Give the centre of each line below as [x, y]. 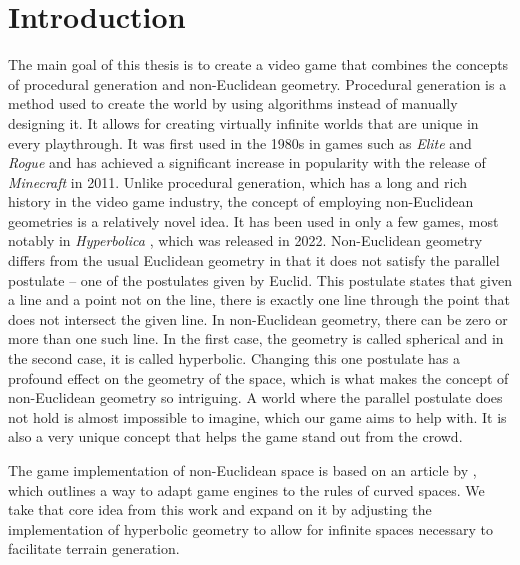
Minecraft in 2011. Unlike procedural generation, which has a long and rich [238, 181]
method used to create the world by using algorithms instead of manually [233, 103]
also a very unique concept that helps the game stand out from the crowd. [235, 436]
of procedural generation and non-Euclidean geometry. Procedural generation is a [257, 83]
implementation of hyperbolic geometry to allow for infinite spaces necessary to [251, 528]
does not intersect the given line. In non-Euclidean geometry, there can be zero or [258, 318]
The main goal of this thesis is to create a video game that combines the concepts [258, 64]
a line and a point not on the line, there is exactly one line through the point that [259, 299]
